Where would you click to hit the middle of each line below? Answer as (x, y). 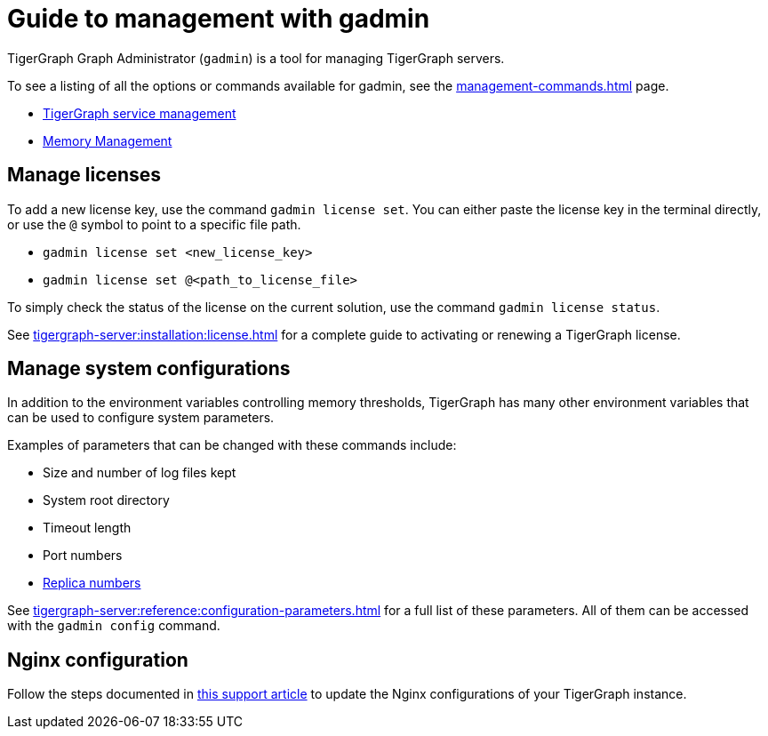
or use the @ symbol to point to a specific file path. (154, 224)
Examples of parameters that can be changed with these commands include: (232, 445)
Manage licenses (84, 175)
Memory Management (108, 140)
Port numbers (83, 556)
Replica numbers (92, 583)
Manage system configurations (149, 369)
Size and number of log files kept (140, 473)
